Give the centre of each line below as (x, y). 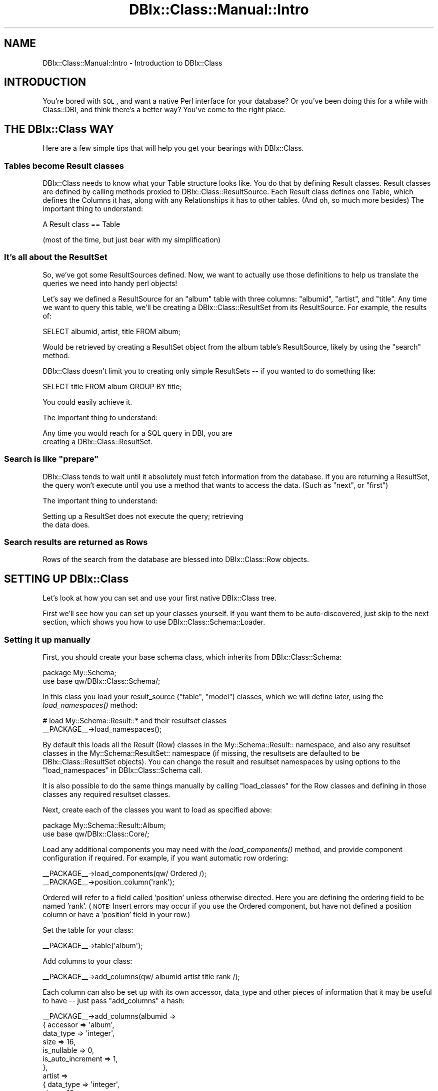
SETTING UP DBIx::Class (66, 579)
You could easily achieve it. (87, 402)
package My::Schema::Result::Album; (104, 825)
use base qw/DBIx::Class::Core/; (96, 834)
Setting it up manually (47, 639)
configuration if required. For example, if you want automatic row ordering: (165, 858)
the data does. (66, 524)
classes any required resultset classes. (106, 794)
